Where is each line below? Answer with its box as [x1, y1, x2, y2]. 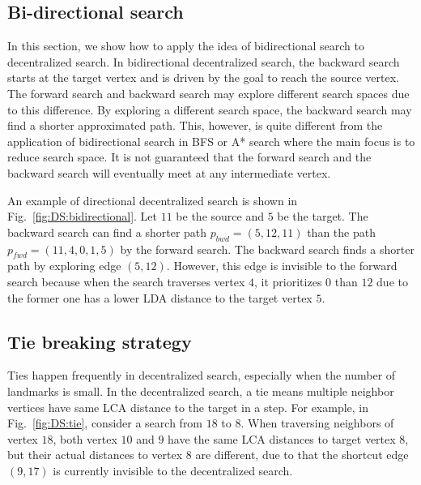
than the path [307, 223, 376, 240]
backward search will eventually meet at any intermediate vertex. [7, 164, 331, 181]
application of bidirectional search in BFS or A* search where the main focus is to [7, 132, 415, 149]
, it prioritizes [254, 273, 322, 290]
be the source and [176, 208, 264, 225]
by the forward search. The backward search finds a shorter [120, 240, 415, 257]
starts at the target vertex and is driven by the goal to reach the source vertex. [7, 69, 399, 86]
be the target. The [277, 208, 368, 225]
